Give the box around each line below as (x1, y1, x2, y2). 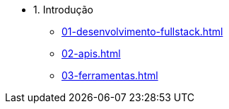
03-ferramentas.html (61, 69, 158, 81)
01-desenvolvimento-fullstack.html (61, 25, 223, 38)
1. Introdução (33, 4, 93, 16)
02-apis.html (61, 47, 121, 59)
